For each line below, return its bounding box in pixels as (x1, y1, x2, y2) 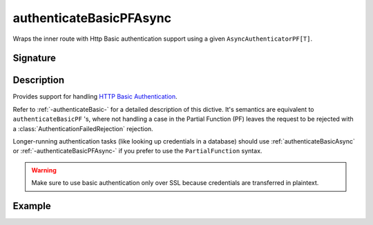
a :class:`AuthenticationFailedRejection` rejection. (12, 124, 153, 133)
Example (12, 200, 51, 212)
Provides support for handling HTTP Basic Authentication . (12, 92, 178, 101)
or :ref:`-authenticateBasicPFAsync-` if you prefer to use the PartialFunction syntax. (12, 147, 262, 155)
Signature (12, 52, 57, 64)
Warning (31, 166, 57, 174)
